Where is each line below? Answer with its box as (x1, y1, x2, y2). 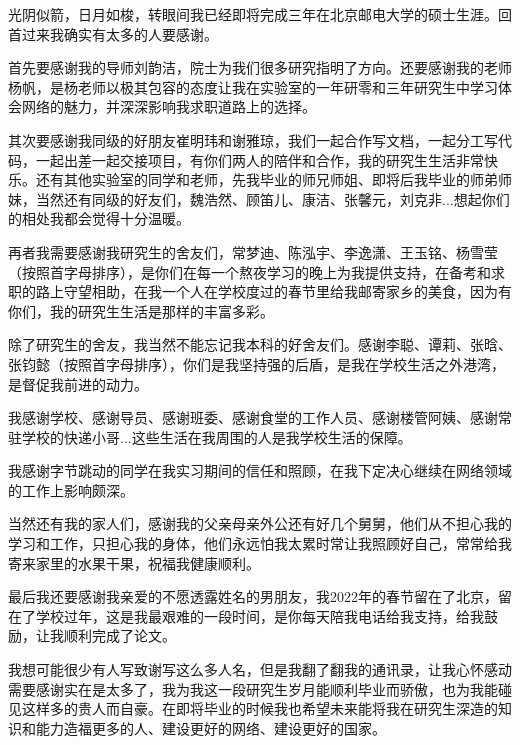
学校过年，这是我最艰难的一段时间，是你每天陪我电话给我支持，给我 (35, 605, 484, 626)
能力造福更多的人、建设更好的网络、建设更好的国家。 (35, 717, 386, 738)
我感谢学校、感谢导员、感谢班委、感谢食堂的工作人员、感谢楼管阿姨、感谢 (8, 407, 498, 428)
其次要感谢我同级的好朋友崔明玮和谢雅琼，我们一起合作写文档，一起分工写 (8, 129, 498, 150)
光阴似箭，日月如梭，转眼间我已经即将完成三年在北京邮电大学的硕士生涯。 (8, 4, 498, 24)
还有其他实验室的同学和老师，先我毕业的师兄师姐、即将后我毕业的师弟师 (35, 169, 512, 190)
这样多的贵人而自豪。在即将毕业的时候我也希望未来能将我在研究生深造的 (21, 698, 498, 719)
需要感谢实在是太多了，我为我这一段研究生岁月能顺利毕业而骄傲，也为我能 (8, 678, 498, 699)
